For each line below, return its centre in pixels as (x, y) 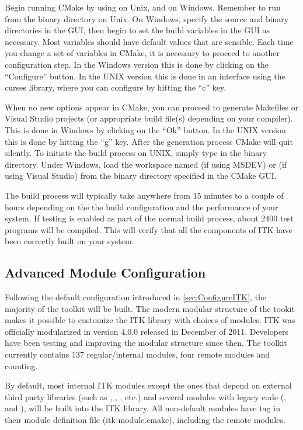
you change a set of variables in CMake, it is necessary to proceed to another (142, 53)
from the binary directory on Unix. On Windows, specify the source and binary (147, 18)
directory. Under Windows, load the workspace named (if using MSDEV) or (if (146, 164)
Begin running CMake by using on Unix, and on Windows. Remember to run (143, 7)
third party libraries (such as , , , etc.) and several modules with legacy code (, (146, 396)
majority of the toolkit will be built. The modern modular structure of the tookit (150, 308)
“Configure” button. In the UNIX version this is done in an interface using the (145, 76)
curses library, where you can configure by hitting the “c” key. (116, 87)
